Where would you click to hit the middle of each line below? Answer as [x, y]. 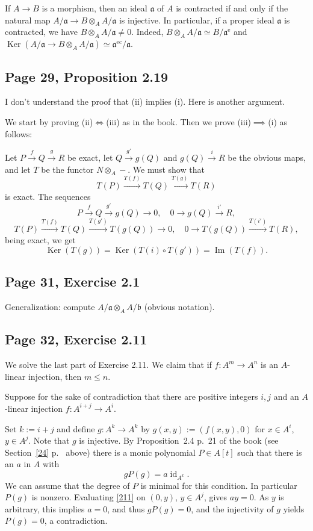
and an [286, 396]
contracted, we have [41, 32]
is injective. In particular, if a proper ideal [197, 20]
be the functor [67, 169]
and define [76, 428]
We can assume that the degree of [67, 485]
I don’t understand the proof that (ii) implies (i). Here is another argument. [145, 101]
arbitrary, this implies [45, 508]
